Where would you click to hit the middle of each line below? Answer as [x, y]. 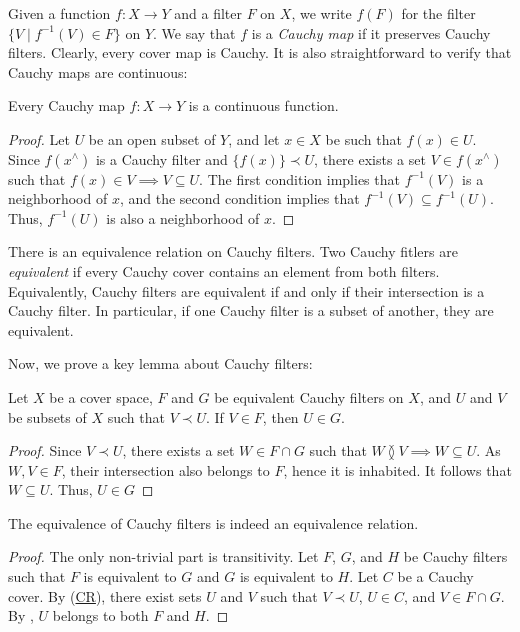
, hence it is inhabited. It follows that [397, 469]
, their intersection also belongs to [165, 469]
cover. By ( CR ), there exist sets [105, 595]
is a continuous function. [263, 105]
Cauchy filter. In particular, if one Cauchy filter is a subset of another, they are [251, 310]
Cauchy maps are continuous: [98, 71]
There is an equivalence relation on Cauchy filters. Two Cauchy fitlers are [233, 251]
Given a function [59, 13]
